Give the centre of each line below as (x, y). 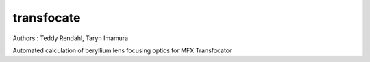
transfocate (47, 18)
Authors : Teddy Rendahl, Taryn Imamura (71, 38)
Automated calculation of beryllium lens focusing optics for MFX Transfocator (122, 50)
